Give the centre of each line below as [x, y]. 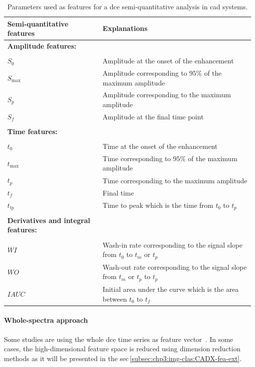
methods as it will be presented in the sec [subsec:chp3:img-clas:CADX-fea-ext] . [123, 358]
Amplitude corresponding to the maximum [167, 95]
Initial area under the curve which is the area [171, 289]
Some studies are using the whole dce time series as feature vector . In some [119, 339]
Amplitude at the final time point [153, 116]
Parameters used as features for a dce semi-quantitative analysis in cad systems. [127, 6]
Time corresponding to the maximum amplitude [175, 180]
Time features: [32, 131]
